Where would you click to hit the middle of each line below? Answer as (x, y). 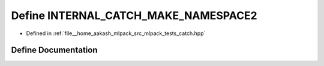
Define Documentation (54, 50)
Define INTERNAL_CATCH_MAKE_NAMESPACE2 (134, 15)
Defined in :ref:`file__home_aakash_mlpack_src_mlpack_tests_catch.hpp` (116, 33)
